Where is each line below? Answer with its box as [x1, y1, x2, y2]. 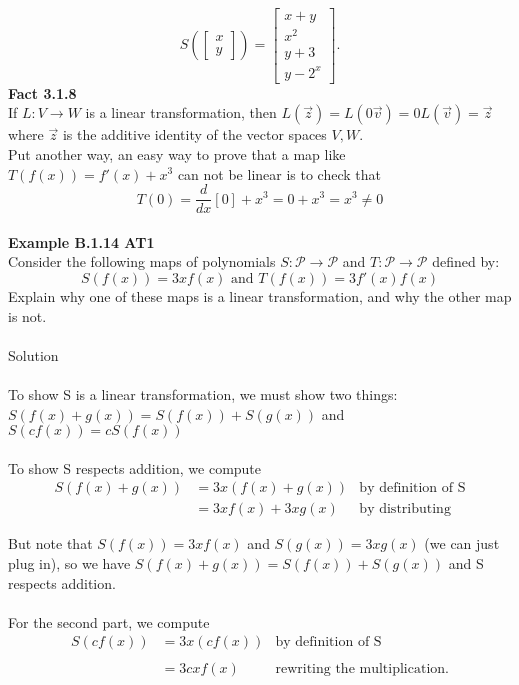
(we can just [424, 533, 500, 554]
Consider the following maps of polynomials [8, 251, 276, 272]
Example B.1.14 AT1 [8, 231, 155, 252]
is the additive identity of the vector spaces [62, 124, 327, 145]
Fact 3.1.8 [8, 82, 77, 103]
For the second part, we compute [8, 611, 210, 632]
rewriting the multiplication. [275, 662, 449, 677]
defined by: [432, 251, 500, 272]
